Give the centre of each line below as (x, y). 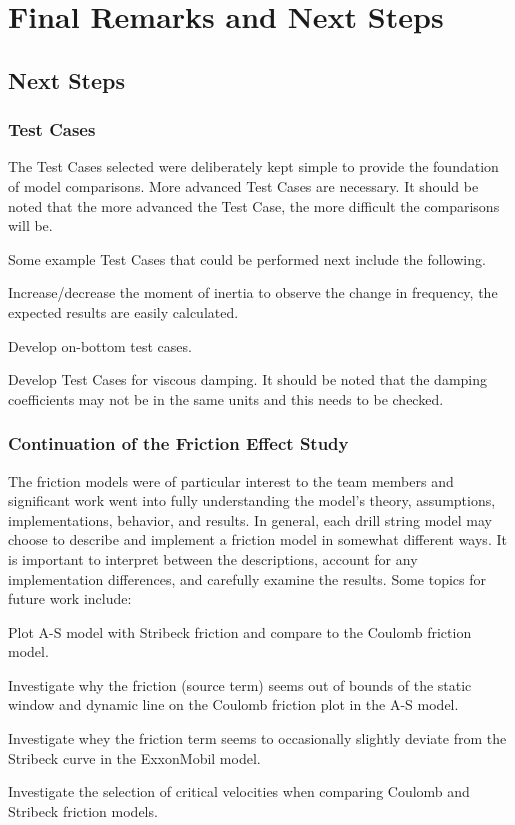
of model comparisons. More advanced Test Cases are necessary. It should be (243, 185)
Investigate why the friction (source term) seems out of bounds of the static (240, 684)
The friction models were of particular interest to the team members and (231, 480)
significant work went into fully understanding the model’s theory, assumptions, (252, 500)
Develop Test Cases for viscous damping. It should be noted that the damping (248, 379)
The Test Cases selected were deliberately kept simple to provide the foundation (253, 166)
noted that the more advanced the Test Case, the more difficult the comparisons (254, 205)
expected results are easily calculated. (123, 311)
